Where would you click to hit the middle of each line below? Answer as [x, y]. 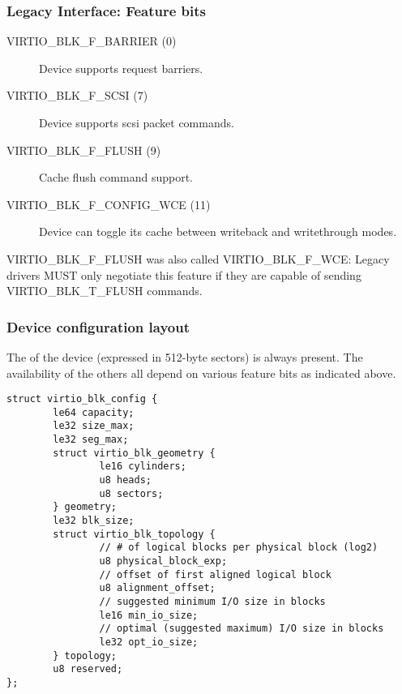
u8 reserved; [88, 669]
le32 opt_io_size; [149, 642]
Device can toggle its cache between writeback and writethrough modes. [218, 231]
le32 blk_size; [94, 521]
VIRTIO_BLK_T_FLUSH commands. [105, 291]
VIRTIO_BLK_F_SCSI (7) [77, 95]
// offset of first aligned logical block [215, 574]
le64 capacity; [94, 412]
